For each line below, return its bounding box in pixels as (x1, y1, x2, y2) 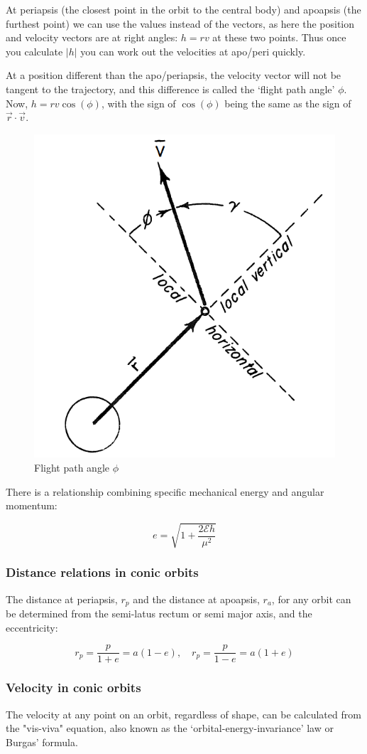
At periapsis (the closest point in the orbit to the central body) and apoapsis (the (6, 2, 361, 16)
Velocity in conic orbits (6, 679, 141, 696)
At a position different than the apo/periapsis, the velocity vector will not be (6, 68, 341, 83)
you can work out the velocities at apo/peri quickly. (80, 43, 306, 58)
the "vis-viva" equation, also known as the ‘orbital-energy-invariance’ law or (6, 721, 334, 736)
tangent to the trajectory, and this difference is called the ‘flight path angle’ (6, 81, 335, 96)
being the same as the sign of (224, 95, 351, 110)
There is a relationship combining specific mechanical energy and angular (6, 484, 324, 499)
